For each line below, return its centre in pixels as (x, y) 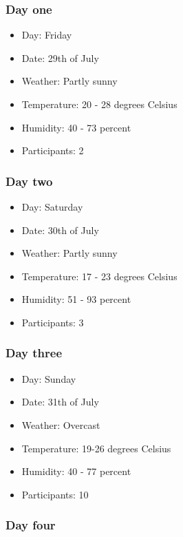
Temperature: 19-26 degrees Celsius (96, 448)
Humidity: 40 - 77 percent (76, 471)
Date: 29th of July (60, 57)
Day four (31, 525)
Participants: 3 (53, 322)
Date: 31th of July (60, 402)
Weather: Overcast (61, 424)
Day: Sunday (49, 378)
